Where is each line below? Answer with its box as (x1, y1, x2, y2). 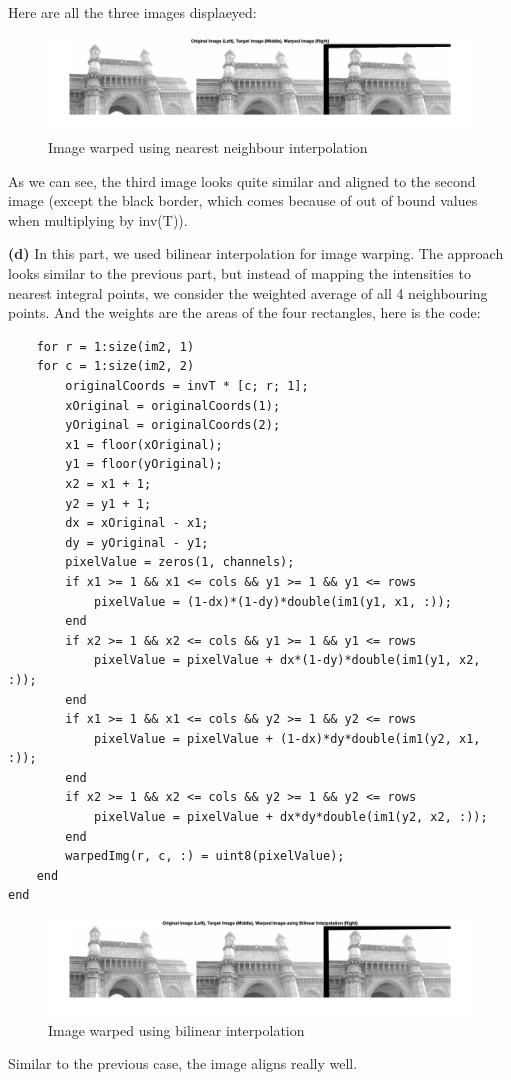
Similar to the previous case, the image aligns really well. (8, 1053, 358, 1074)
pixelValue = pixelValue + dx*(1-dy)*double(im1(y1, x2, (93, 653, 481, 668)
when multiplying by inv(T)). (8, 209, 188, 230)
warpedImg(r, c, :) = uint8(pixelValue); (65, 849, 345, 864)
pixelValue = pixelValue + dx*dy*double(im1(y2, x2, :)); (93, 810, 488, 825)
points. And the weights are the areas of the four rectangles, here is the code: (8, 302, 481, 323)
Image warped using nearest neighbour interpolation (48, 137, 368, 158)
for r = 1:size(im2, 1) (36, 339, 195, 354)
